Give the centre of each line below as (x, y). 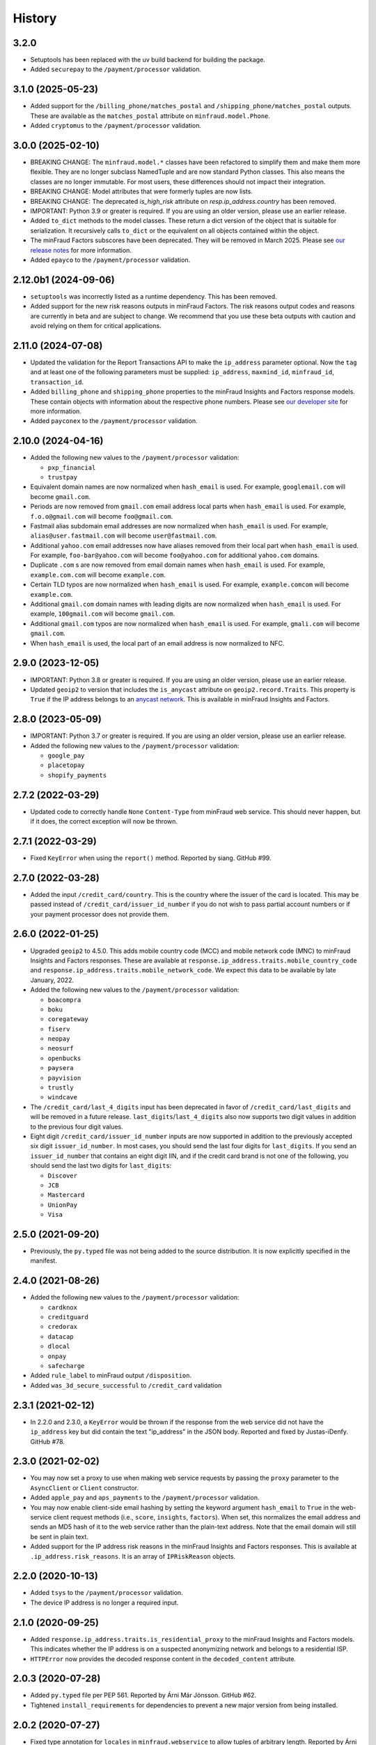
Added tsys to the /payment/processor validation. (107, 1593)
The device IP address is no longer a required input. (104, 1603)
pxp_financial (72, 467)
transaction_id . (57, 382)
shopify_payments (77, 775)
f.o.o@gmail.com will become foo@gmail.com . (102, 516)
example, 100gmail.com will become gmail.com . (103, 614)
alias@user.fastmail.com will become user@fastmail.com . (124, 536)
